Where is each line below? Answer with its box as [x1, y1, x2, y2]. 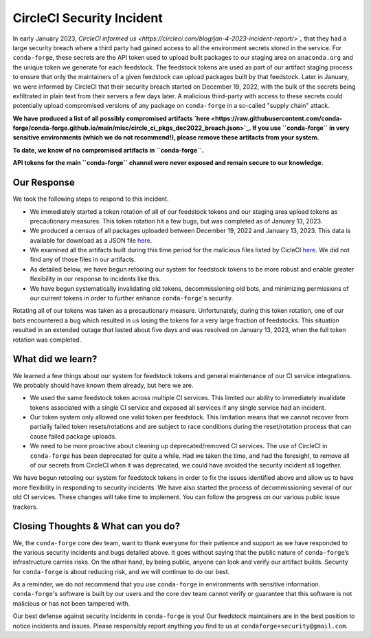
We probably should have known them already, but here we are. [12, 381, 194, 389]
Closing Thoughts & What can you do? [12, 520, 181, 532]
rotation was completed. [12, 335, 82, 344]
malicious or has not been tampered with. [12, 599, 131, 608]
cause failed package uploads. [30, 432, 117, 440]
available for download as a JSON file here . [30, 236, 153, 244]
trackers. [12, 503, 38, 511]
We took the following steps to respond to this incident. [12, 195, 169, 203]
